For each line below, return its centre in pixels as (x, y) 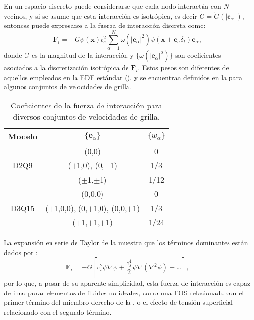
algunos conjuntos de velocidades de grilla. (68, 87)
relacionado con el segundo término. (58, 311)
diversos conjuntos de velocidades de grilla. (87, 116)
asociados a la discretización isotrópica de (66, 67)
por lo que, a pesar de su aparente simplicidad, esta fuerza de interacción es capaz (127, 283)
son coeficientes (198, 55)
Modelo (23, 136)
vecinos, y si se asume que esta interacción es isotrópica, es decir (101, 15)
